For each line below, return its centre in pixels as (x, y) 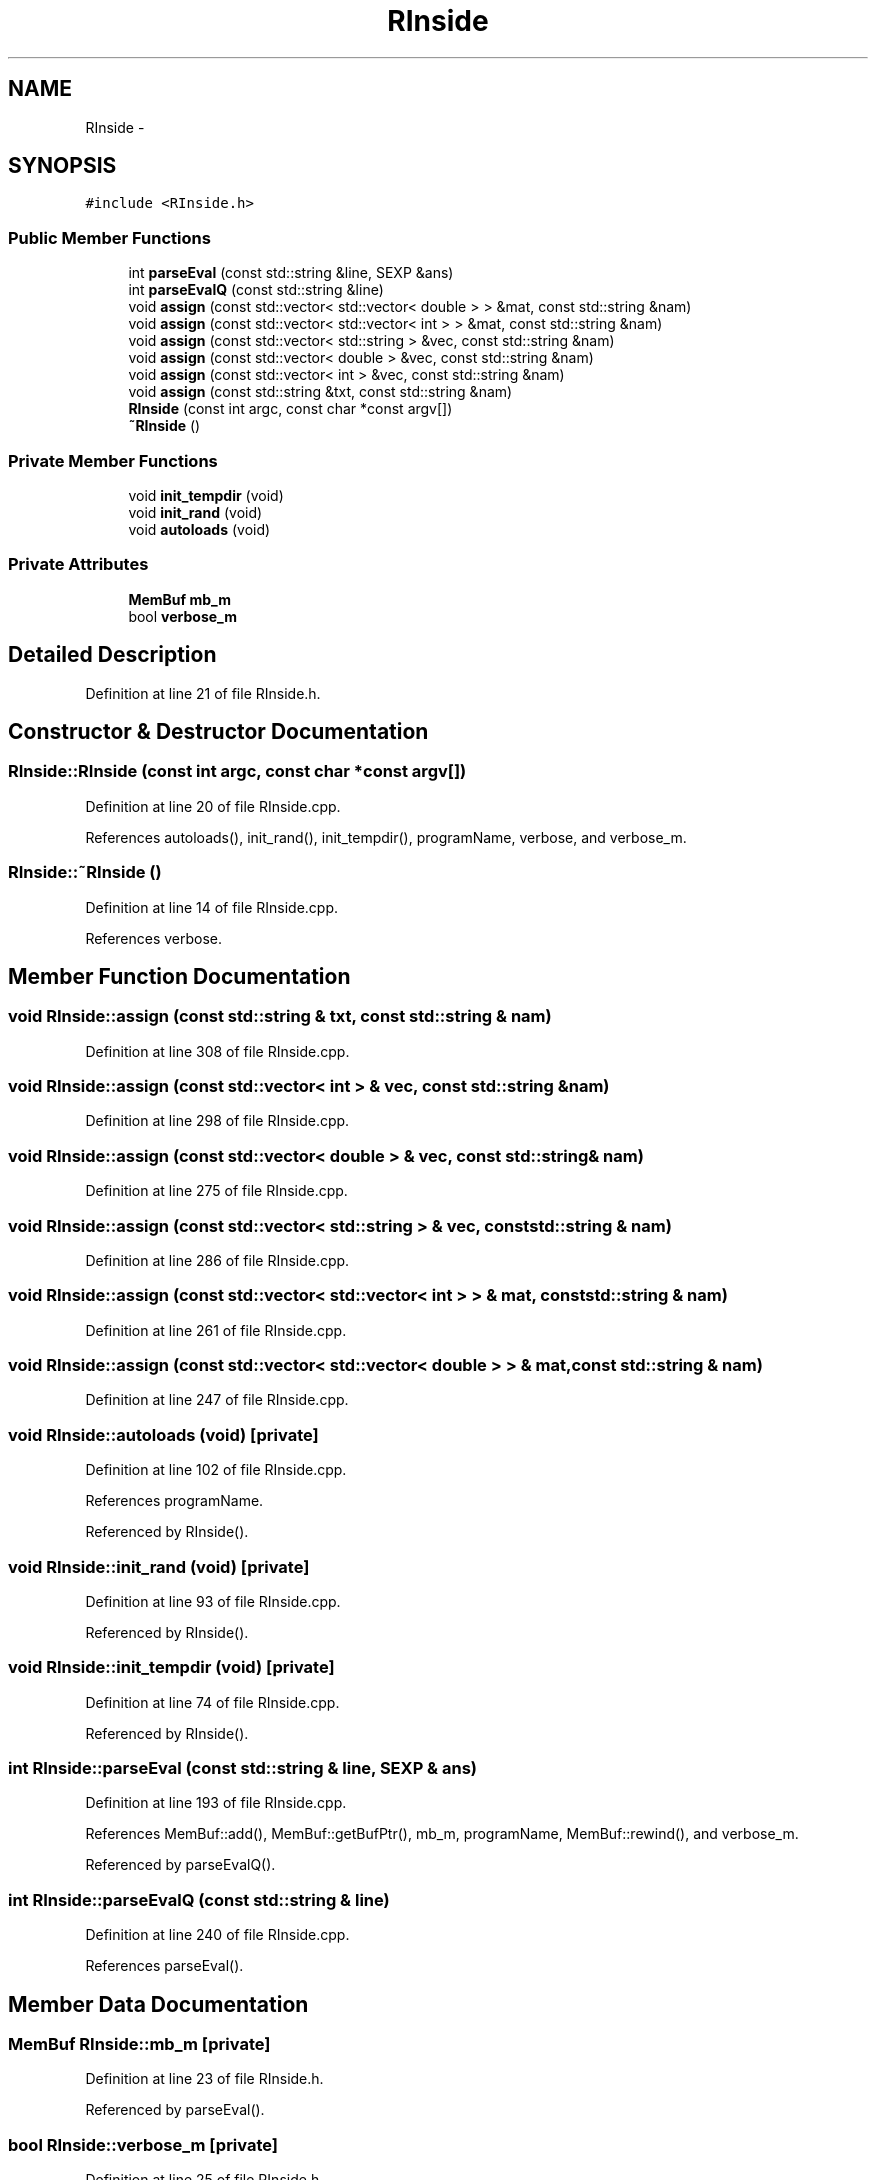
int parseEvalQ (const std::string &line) (256, 290)
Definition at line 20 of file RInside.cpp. (213, 806)
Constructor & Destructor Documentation (218, 731)
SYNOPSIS (62, 166)
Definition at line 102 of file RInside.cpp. (216, 1470)
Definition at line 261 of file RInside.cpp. (216, 1330)
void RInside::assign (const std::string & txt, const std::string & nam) (280, 1016)
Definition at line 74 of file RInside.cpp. (212, 1702)
